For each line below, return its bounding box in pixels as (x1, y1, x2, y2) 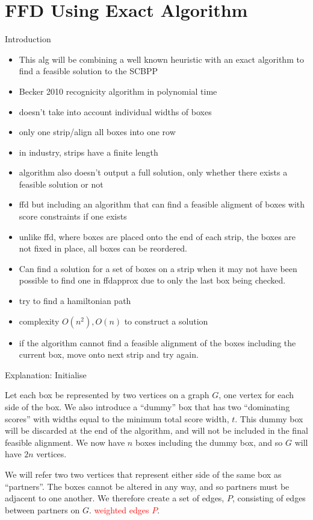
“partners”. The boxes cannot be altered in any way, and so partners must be (5, 480, 290, 492)
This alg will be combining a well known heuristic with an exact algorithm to (19, 52, 304, 65)
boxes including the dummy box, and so (135, 436, 283, 448)
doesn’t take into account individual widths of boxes (19, 105, 212, 118)
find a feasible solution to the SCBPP (19, 65, 158, 77)
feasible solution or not (19, 177, 104, 190)
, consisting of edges (232, 492, 306, 504)
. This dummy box (235, 412, 303, 425)
